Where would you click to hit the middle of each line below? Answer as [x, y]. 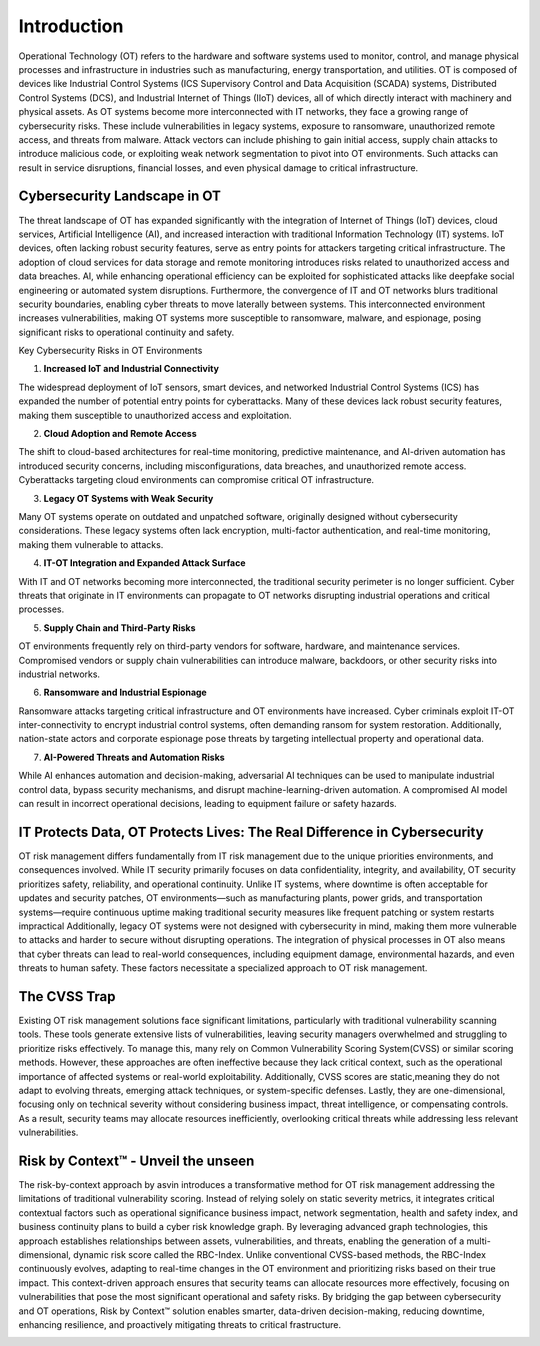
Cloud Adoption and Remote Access [120, 434]
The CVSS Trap [67, 996]
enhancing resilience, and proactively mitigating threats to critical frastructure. [180, 1324]
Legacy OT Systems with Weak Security [128, 498]
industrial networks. [59, 674]
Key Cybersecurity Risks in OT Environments [110, 351]
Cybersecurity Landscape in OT [120, 196]
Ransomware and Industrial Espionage [125, 692]
